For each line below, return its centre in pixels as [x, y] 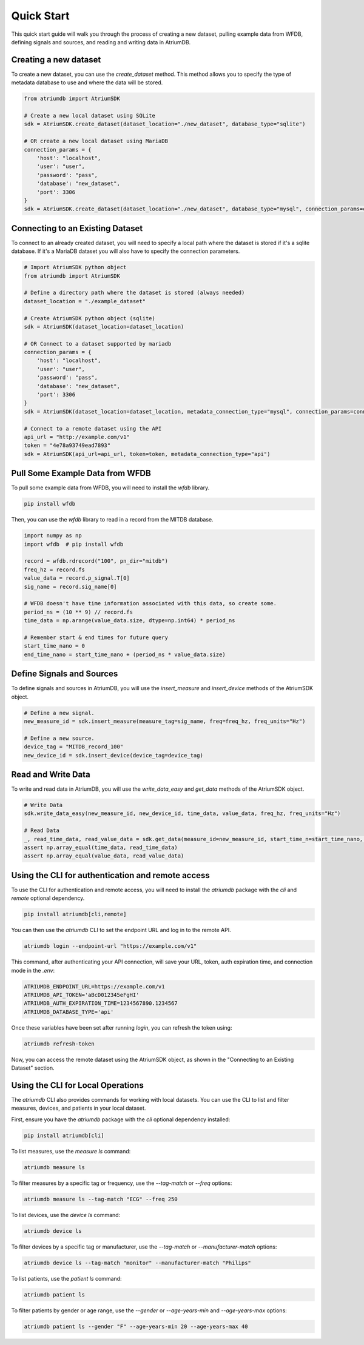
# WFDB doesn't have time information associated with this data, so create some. [150, 604]
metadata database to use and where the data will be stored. [87, 82]
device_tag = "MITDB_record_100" [74, 747]
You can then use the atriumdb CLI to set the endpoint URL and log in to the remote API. [121, 930]
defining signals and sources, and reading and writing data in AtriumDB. [101, 42]
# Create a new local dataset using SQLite [90, 116]
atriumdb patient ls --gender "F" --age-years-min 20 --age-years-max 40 [136, 1326]
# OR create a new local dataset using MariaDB [96, 141]
